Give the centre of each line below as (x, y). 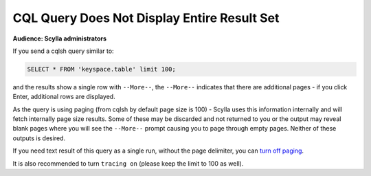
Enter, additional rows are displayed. (64, 97)
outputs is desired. (39, 138)
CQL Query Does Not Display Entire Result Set (146, 18)
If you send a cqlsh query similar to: (63, 51)
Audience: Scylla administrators (59, 38)
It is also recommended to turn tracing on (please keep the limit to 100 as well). (128, 163)
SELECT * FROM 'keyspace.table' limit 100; (102, 69)
